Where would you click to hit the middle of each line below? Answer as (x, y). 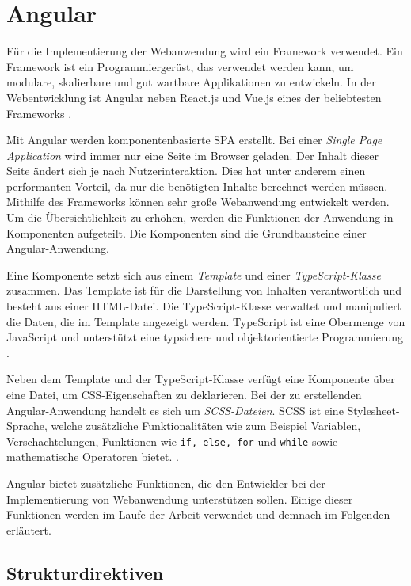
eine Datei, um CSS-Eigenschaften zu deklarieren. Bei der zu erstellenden (184, 394)
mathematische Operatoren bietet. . (93, 457)
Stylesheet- (373, 410)
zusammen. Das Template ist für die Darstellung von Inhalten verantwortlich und (204, 290)
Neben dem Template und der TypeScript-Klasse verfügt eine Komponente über (201, 379)
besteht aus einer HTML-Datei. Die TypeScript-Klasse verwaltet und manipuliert (204, 306)
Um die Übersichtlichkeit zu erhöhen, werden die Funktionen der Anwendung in (200, 217)
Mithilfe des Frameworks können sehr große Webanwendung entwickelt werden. (198, 202)
